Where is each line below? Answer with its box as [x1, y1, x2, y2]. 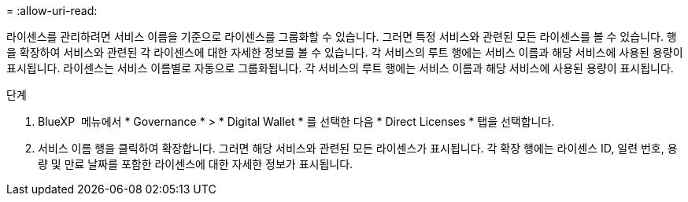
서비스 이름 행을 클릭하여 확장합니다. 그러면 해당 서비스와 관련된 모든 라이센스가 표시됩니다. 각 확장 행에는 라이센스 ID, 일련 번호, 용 [38, 141, 678, 155]
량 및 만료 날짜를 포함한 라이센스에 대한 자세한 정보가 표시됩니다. [38, 157, 353, 171]
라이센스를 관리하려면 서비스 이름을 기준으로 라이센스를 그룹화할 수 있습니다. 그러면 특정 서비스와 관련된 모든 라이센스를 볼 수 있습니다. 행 [6, 30, 677, 43]
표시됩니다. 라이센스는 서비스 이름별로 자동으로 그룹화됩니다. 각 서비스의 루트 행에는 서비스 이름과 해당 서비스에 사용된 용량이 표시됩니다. [6, 61, 674, 75]
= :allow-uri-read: [6, 4, 98, 17]
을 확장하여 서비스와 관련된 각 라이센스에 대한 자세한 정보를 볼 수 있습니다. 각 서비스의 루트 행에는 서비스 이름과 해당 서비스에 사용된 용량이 [6, 46, 683, 59]
